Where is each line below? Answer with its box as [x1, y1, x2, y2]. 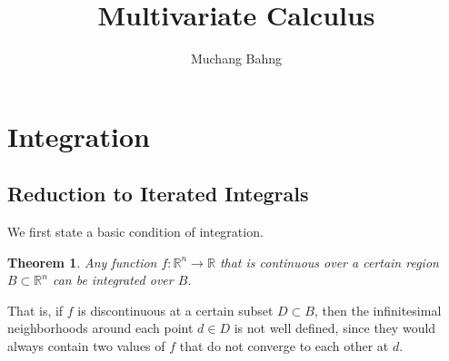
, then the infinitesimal [314, 300, 442, 319]
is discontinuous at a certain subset [77, 300, 274, 319]
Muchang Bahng [190, 49, 283, 68]
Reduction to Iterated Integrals [7, 180, 309, 208]
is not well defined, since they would [234, 318, 436, 337]
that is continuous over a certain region [219, 252, 439, 271]
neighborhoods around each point [7, 318, 194, 337]
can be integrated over [52, 270, 174, 289]
